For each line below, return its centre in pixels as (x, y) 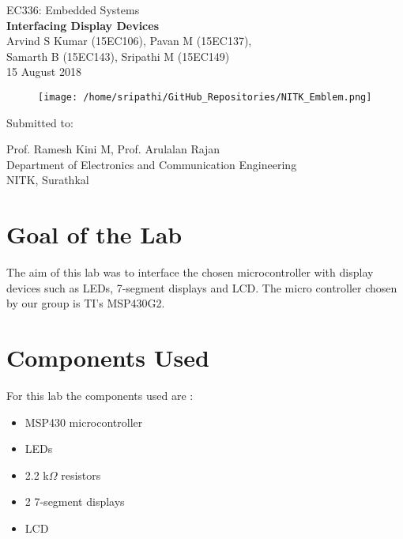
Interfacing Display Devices (83, 25)
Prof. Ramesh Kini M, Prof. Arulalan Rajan (113, 149)
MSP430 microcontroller (84, 422)
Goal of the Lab (94, 234)
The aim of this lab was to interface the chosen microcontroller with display (190, 272)
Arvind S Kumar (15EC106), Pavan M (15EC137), (129, 41)
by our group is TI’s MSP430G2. (86, 303)
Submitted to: (40, 122)
